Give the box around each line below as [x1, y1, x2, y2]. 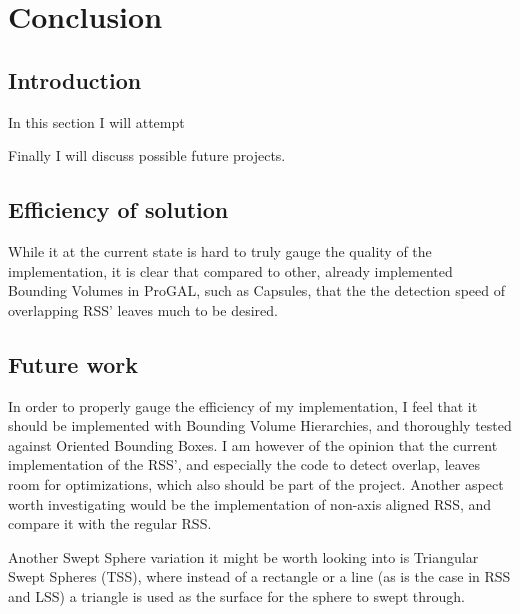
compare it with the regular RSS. [8, 513, 212, 534]
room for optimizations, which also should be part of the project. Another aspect [8, 473, 504, 494]
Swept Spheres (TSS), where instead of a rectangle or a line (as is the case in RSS [8, 566, 511, 587]
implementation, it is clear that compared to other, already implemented [8, 260, 453, 281]
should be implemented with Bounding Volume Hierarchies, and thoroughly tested [8, 415, 512, 436]
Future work [8, 348, 139, 379]
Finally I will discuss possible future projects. [8, 145, 286, 166]
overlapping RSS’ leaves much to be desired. [8, 299, 278, 320]
